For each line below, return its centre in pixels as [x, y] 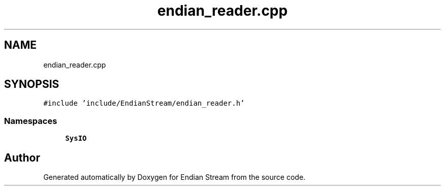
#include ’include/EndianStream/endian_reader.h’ [144, 103]
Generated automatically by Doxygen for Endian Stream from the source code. [174, 177]
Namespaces [31, 121]
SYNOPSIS [32, 84]
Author [22, 157]
